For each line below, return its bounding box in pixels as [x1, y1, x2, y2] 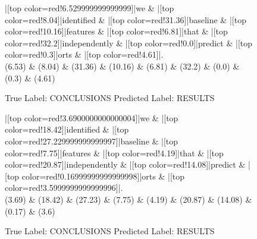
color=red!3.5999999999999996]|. [5, 181, 123, 194]
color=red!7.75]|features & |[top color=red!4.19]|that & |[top [5, 146, 224, 159]
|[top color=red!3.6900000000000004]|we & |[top [5, 111, 178, 124]
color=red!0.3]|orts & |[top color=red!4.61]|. [5, 48, 164, 61]
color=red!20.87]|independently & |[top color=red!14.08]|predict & [5, 158, 246, 171]
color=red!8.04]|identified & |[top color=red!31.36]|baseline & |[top [5, 13, 246, 26]
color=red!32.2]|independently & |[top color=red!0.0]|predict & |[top [5, 36, 253, 49]
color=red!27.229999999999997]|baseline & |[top [5, 134, 178, 147]
